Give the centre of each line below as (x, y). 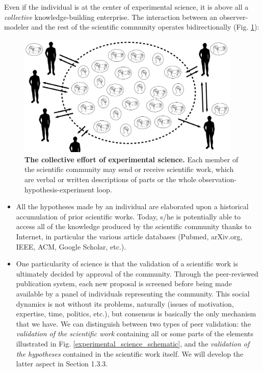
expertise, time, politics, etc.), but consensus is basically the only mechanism (136, 314)
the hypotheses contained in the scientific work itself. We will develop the (130, 353)
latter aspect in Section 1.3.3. (62, 364)
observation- (217, 179)
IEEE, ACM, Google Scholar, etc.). (71, 246)
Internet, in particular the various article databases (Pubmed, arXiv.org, (129, 236)
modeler (17, 27)
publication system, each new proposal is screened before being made (124, 283)
